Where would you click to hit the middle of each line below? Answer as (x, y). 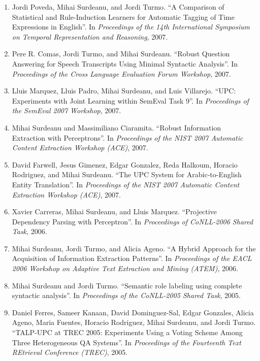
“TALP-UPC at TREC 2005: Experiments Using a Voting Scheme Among (127, 332)
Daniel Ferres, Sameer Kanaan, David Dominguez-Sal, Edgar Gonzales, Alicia (133, 312)
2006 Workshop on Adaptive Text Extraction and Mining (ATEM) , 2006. (125, 268)
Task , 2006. (29, 231)
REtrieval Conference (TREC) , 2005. (70, 352)
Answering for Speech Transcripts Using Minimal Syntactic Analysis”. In (125, 63)
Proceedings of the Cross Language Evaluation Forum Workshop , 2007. (121, 73)
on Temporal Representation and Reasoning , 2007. (90, 36)
